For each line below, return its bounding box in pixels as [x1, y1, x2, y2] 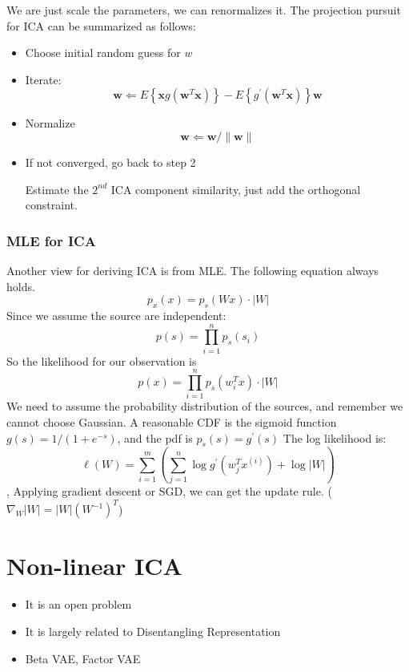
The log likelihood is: [283, 429, 387, 446]
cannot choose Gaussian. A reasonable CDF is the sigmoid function [6, 413, 337, 430]
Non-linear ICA [6, 549, 182, 582]
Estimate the [25, 180, 89, 197]
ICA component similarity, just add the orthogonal [110, 180, 361, 197]
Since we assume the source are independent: [6, 306, 227, 323]
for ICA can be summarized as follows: [6, 17, 196, 34]
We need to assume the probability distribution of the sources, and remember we [6, 398, 403, 415]
